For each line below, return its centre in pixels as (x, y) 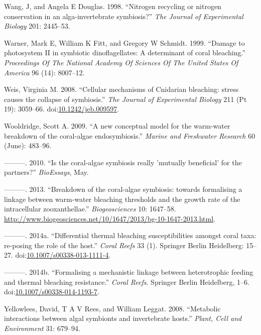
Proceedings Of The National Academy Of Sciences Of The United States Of (121, 62)
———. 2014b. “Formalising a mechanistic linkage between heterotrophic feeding (129, 272)
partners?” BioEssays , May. (46, 172)
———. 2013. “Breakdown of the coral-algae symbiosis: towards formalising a (123, 189)
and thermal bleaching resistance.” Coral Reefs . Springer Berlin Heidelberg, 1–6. (127, 282)
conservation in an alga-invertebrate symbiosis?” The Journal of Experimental (124, 16)
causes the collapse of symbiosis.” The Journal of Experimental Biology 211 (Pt (125, 99)
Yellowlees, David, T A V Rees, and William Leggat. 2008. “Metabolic (112, 308)
